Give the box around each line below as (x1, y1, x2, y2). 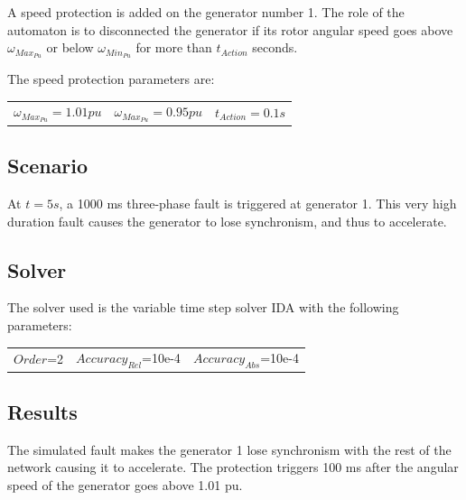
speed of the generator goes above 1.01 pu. (7, 475, 243, 494)
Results (7, 397, 78, 425)
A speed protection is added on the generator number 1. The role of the (7, 3, 405, 21)
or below (46, 38, 94, 57)
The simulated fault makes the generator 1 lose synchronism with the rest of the (7, 440, 452, 458)
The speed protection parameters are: (7, 69, 215, 88)
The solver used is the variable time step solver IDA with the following (7, 298, 399, 317)
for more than (135, 38, 212, 57)
